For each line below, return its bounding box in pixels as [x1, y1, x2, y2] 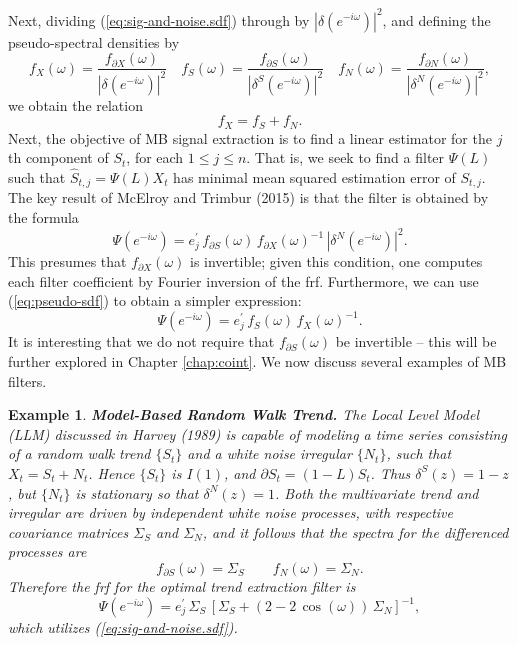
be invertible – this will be [335, 331, 497, 352]
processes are [8, 541, 87, 562]
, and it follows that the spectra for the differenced [202, 521, 509, 542]
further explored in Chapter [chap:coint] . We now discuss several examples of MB [8, 350, 507, 371]
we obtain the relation [8, 94, 143, 115]
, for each [126, 147, 184, 168]
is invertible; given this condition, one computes [189, 251, 483, 272]
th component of [8, 147, 109, 168]
